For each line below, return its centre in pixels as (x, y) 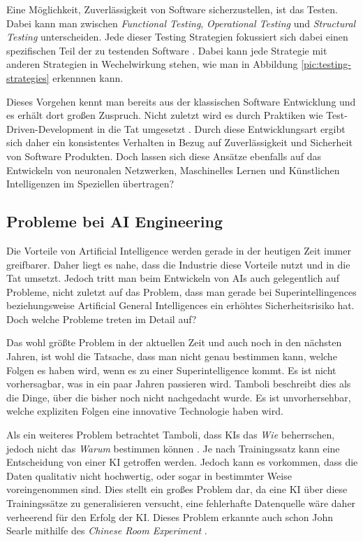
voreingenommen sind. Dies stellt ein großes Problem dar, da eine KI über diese (177, 489)
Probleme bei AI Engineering (115, 221)
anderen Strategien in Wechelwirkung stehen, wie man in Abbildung (152, 64)
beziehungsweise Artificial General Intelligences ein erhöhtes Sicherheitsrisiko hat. (180, 305)
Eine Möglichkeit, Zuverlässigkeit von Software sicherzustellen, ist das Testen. (172, 9)
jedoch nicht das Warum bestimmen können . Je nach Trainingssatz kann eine (173, 448)
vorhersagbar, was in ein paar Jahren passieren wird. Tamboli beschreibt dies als (179, 384)
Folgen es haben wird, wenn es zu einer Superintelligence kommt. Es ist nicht (171, 370)
